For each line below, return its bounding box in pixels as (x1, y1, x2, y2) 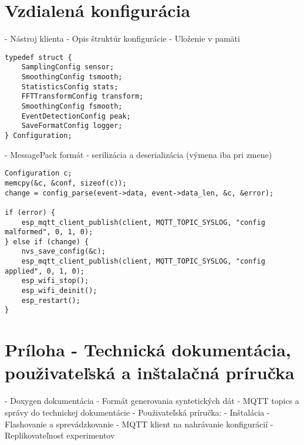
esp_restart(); (21, 296, 80, 305)
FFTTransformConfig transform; (21, 92, 144, 101)
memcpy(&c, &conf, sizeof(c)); (5, 178, 127, 187)
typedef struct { (5, 53, 72, 62)
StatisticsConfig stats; (21, 82, 119, 91)
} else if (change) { (5, 237, 89, 246)
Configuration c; (5, 169, 72, 178)
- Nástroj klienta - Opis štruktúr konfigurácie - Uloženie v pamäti (5, 32, 240, 45)
